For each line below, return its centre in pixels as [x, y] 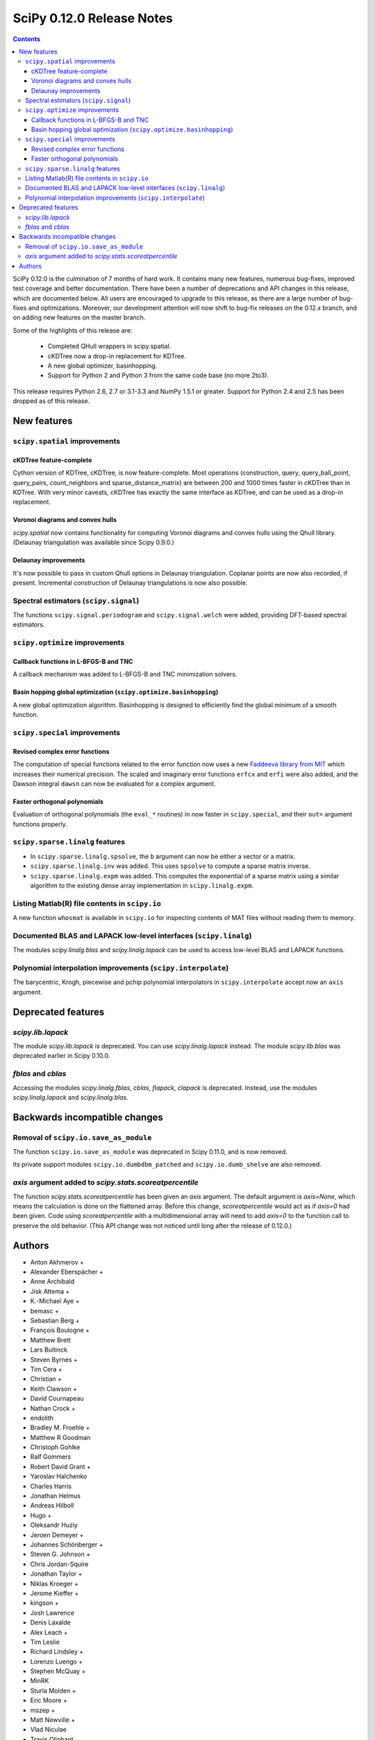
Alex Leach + [49, 1632]
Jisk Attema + [50, 1291]
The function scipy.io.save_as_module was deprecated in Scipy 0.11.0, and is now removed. [150, 1152]
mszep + [43, 1710]
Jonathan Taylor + [56, 1574]
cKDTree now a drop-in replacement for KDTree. [117, 356]
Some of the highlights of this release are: [73, 330]
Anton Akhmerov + [57, 1262]
